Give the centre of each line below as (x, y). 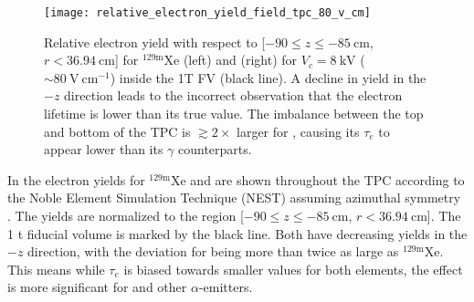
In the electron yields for (76, 179)
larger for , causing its (298, 131)
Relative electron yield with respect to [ (155, 42)
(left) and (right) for (240, 60)
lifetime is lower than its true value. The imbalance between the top (234, 114)
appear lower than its (104, 149)
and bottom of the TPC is (117, 131)
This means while (56, 269)
